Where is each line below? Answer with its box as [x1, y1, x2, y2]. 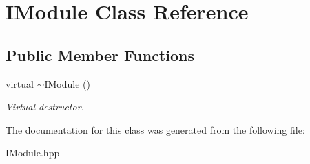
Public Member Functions [6, 44, 194, 65]
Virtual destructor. [6, 99, 84, 114]
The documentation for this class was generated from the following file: [6, 122, 305, 137]
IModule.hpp [6, 145, 60, 160]
